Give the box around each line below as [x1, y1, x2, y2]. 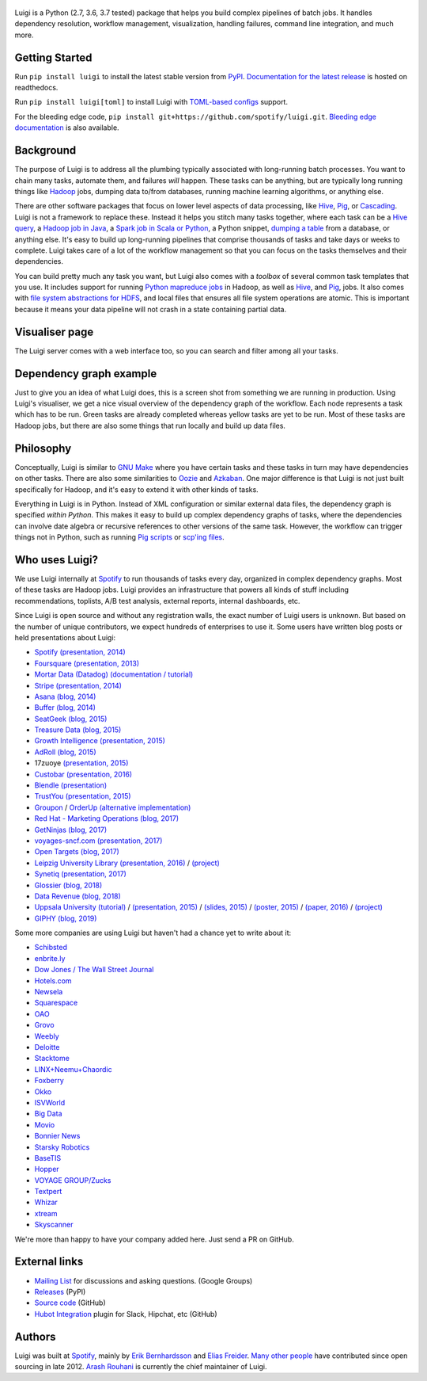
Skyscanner [34, 1220, 74, 1230]
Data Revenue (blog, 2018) [34, 891, 122, 901]
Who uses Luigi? [14, 553, 99, 567]
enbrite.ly [34, 953, 66, 963]
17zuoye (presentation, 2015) [34, 758, 129, 768]
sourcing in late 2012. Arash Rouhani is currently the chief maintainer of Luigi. [14, 1362, 268, 1371]
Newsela [34, 987, 63, 997]
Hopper [34, 1165, 59, 1174]
